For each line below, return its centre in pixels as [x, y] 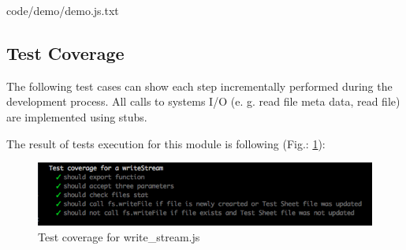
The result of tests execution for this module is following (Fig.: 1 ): [166, 143]
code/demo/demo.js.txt [63, 10]
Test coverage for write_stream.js [119, 236]
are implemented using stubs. [77, 116]
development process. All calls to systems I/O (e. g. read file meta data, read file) [203, 101]
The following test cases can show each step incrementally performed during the [199, 86]
